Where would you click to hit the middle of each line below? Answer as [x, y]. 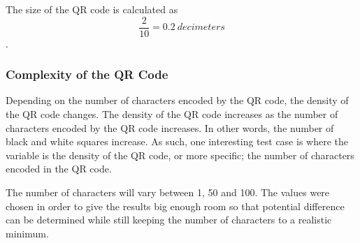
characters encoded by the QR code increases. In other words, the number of [170, 127]
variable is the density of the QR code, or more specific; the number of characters [180, 155]
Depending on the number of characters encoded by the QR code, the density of [177, 100]
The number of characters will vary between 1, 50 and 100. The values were [168, 192]
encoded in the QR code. [59, 169]
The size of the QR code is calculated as [92, 9]
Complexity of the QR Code [87, 74]
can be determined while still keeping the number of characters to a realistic [169, 220]
